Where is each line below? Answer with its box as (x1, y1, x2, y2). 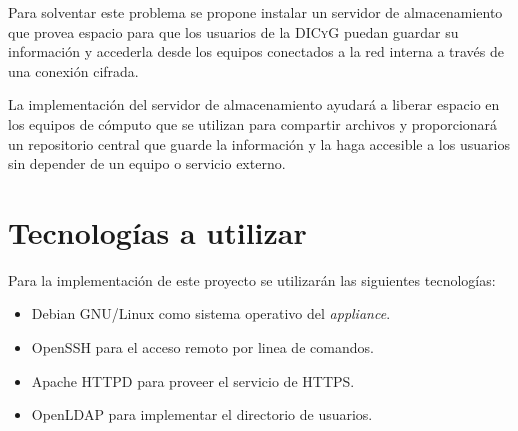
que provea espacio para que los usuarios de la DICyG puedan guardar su (8, 21, 459, 42)
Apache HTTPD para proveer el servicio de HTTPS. (31, 370, 355, 391)
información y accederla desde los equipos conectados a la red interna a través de (8, 41, 504, 62)
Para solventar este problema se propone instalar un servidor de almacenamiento (8, 2, 503, 22)
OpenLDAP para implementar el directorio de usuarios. (31, 404, 373, 425)
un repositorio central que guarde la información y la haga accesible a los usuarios (8, 133, 510, 154)
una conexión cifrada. (8, 60, 139, 81)
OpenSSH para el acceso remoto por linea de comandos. (31, 337, 374, 358)
